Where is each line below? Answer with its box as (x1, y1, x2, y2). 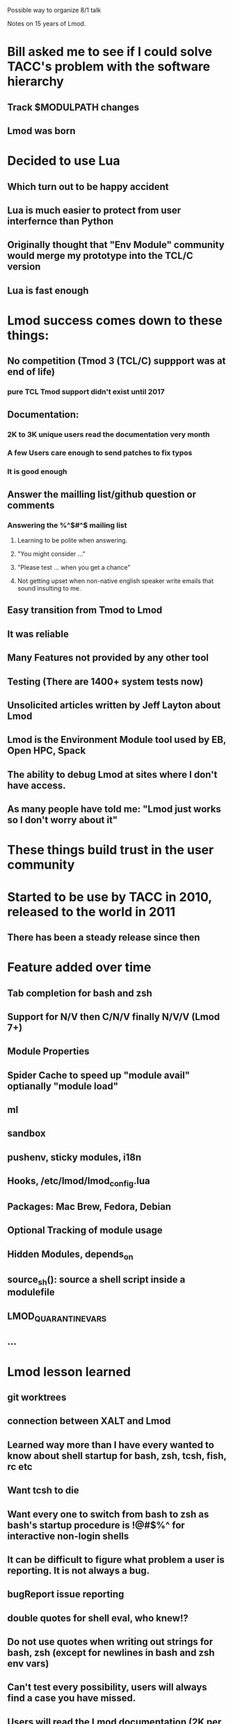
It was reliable (7, 628, 70, 640)
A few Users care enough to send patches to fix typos (7, 448, 193, 458)
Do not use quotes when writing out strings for (7, 1636, 214, 1648)
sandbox (7, 1128, 47, 1140)
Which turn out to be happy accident (7, 181, 169, 193)
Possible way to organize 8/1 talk (7, 6, 102, 14)
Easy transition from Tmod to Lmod (7, 604, 163, 617)
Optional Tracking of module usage (7, 1225, 163, 1237)
